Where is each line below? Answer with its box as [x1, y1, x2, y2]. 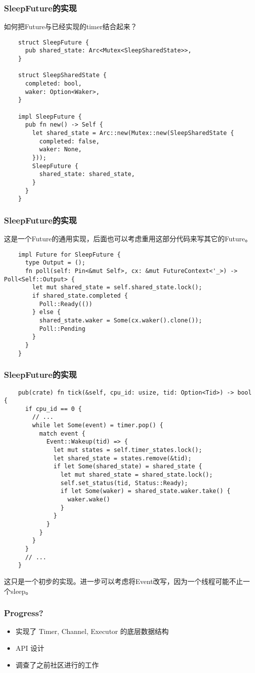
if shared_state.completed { [32, 292, 128, 300]
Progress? [4, 607, 43, 619]
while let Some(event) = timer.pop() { [32, 422, 164, 429]
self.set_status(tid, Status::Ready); [60, 479, 188, 487]
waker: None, [39, 146, 82, 153]
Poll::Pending [39, 325, 85, 332]
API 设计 [15, 642, 44, 653]
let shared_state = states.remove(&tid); [53, 454, 192, 462]
